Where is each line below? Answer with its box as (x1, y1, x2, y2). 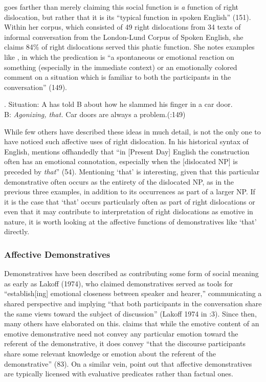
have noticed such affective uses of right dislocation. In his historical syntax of (4, 136, 249, 147)
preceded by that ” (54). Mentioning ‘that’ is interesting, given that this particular (4, 166, 260, 176)
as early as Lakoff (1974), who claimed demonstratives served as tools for (4, 278, 233, 288)
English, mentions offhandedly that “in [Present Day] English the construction (4, 146, 250, 156)
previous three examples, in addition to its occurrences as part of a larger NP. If (4, 186, 255, 197)
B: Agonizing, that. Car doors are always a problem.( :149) (4, 108, 186, 119)
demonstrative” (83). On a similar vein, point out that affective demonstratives (4, 358, 252, 369)
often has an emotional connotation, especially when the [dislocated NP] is (4, 156, 238, 167)
